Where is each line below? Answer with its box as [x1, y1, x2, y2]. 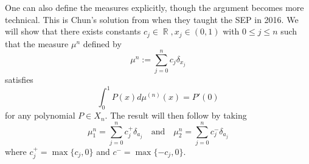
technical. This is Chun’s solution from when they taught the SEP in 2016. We [5, 13, 299, 25]
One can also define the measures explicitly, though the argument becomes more [5, 1, 304, 13]
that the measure [5, 37, 69, 50]
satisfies [5, 73, 33, 86]
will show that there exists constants [5, 25, 141, 38]
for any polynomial [5, 109, 75, 122]
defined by [83, 37, 122, 50]
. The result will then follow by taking [105, 109, 247, 122]
